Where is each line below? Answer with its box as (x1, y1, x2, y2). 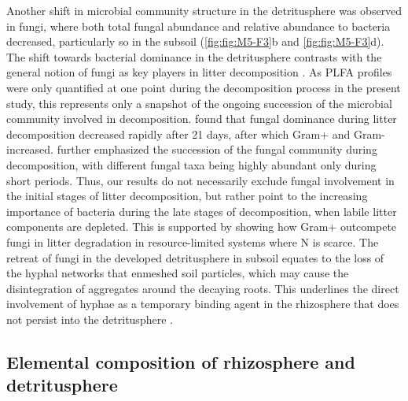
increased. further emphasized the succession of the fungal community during (6, 141, 377, 158)
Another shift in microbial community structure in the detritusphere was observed (6, 2, 402, 18)
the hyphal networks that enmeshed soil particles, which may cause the (6, 265, 349, 281)
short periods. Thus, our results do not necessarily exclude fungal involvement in (6, 172, 395, 188)
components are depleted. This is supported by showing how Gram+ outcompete (6, 218, 397, 235)
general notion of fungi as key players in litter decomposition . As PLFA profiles (6, 64, 392, 80)
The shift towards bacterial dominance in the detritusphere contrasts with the (6, 48, 382, 65)
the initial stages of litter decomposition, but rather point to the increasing (6, 188, 368, 204)
